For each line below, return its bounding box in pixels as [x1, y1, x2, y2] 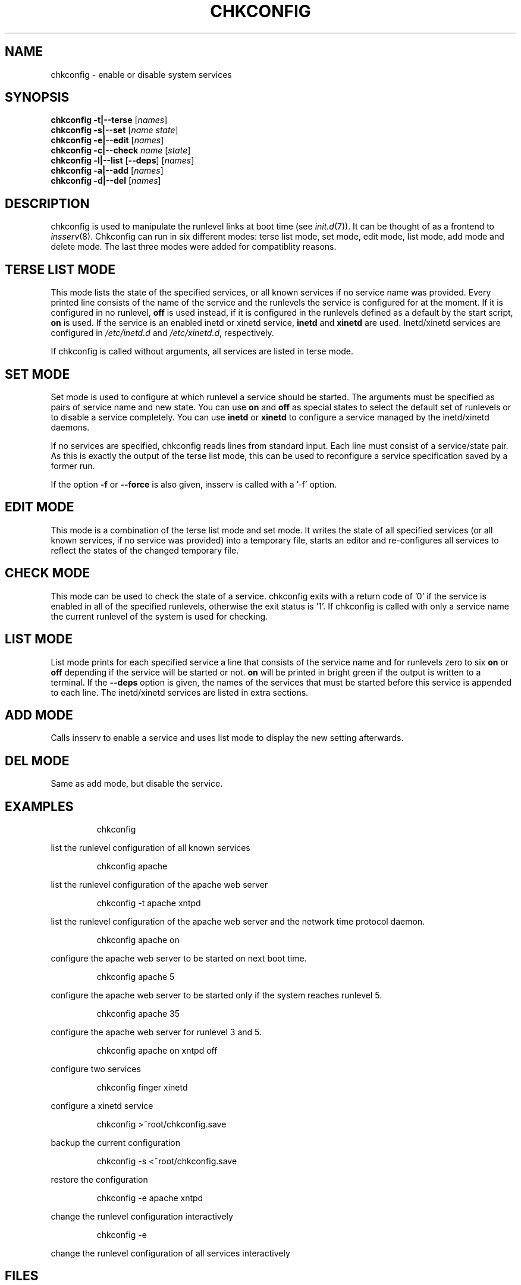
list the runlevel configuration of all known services [51, 843, 250, 853]
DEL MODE [5, 753, 70, 768]
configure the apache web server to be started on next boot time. [51, 953, 307, 964]
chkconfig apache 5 [96, 972, 175, 982]
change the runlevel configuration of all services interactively [51, 1248, 290, 1259]
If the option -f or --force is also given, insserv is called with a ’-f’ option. [51, 479, 337, 489]
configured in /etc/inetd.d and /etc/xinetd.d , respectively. [51, 328, 274, 338]
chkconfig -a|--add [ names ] [51, 165, 164, 176]
